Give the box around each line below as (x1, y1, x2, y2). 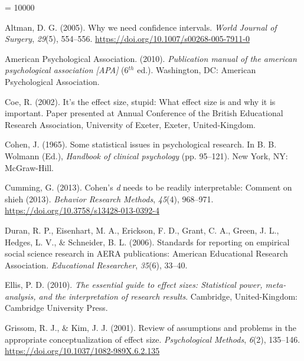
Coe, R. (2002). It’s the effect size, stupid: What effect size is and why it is (5, 95, 276, 107)
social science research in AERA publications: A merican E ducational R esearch (5, 247, 288, 260)
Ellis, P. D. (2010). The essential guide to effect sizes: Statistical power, (5, 278, 263, 291)
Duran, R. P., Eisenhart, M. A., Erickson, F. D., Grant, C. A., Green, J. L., (5, 224, 279, 236)
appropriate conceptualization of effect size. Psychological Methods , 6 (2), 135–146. (5, 333, 300, 345)
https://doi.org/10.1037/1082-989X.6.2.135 (5, 344, 160, 357)
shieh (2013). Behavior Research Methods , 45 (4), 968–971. (5, 192, 214, 205)
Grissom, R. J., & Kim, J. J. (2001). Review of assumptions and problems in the (5, 321, 296, 334)
